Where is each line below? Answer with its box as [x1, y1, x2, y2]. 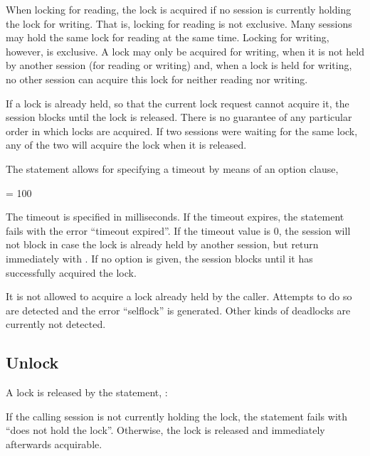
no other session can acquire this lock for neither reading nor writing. [6, 71, 308, 86]
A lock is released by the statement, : [6, 385, 168, 400]
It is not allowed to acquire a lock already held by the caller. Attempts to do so [6, 289, 352, 304]
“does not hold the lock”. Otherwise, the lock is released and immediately [6, 423, 325, 438]
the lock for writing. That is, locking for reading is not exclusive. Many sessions [6, 16, 352, 31]
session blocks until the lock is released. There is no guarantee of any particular [6, 110, 352, 124]
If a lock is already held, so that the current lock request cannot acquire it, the [6, 95, 349, 110]
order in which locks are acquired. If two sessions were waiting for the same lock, [6, 123, 358, 138]
